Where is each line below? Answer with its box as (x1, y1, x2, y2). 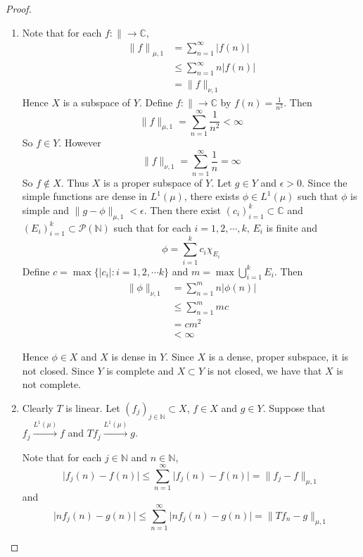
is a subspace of (63, 94, 131, 109)
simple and (22, 202, 69, 217)
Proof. (6, 1, 32, 15)
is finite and (266, 220, 317, 234)
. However (58, 134, 101, 149)
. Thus (60, 175, 89, 189)
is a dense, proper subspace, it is (208, 349, 349, 364)
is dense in (111, 349, 157, 364)
